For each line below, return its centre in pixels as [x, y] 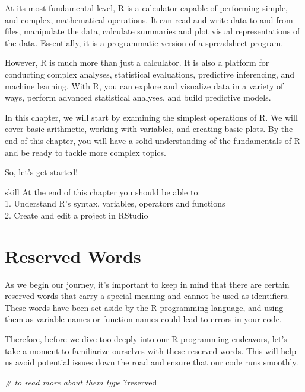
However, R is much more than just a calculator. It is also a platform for [137, 62]
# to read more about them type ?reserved [81, 382]
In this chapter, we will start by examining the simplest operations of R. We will [151, 117]
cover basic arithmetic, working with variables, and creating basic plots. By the [149, 129]
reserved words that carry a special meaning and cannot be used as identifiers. [147, 296]
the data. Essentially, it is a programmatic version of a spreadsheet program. [144, 42]
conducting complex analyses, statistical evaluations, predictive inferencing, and [150, 74]
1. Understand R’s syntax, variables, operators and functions [115, 203]
